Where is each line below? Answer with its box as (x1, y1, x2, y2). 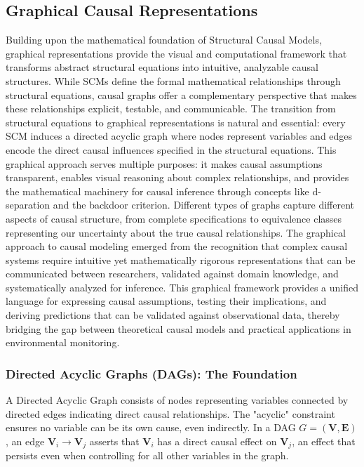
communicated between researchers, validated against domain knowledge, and (6, 266, 339, 281)
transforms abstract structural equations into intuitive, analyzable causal (6, 60, 318, 74)
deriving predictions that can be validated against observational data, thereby (6, 308, 340, 322)
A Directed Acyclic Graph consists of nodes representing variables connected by (6, 393, 349, 407)
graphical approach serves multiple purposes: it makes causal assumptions (6, 156, 323, 171)
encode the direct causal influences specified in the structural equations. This (6, 142, 337, 157)
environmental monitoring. (6, 335, 120, 350)
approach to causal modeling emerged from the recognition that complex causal (6, 239, 348, 254)
